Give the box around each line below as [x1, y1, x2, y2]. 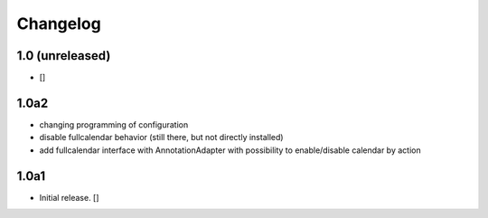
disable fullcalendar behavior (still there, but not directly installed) [39, 132, 284, 143]
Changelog [16, 14, 101, 33]
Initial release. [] [39, 192, 99, 203]
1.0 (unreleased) [16, 48, 111, 63]
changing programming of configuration [39, 118, 189, 130]
